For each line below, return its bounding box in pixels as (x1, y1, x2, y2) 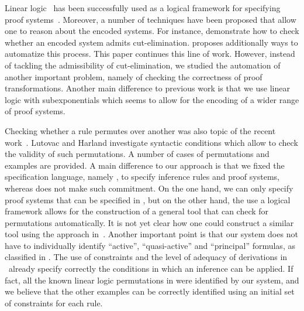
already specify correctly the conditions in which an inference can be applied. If (8, 262, 293, 275)
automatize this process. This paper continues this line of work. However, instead (5, 47, 295, 60)
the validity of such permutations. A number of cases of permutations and (5, 148, 270, 160)
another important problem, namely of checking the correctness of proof (5, 70, 262, 83)
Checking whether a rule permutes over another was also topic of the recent (5, 124, 276, 136)
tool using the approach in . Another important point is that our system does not (5, 228, 298, 240)
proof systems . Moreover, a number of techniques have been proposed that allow (5, 13, 296, 25)
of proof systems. (5, 105, 65, 117)
